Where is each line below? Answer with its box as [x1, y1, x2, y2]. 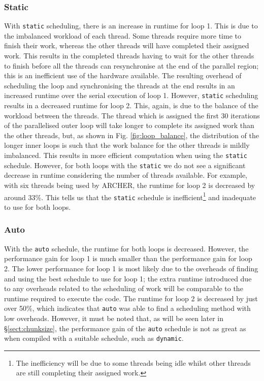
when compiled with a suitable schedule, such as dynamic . [4, 333, 184, 343]
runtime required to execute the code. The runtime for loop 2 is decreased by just [4, 293, 258, 303]
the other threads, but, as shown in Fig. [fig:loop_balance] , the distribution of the [4, 130, 259, 140]
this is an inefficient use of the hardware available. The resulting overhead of [4, 70, 242, 81]
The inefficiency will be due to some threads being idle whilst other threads [16, 357, 251, 368]
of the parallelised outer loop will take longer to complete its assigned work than [4, 120, 254, 131]
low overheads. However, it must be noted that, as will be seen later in [4, 312, 224, 323]
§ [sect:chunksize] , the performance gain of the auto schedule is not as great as [4, 323, 246, 333]
